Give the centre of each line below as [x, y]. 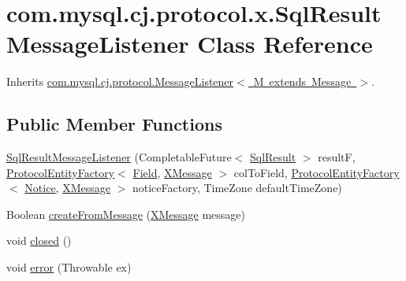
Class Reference [285, 44]
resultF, [337, 157]
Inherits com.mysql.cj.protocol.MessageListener [120, 81]
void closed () [39, 240]
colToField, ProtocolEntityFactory [317, 172]
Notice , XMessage [67, 188]
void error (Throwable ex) [69, 267]
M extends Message [302, 81]
